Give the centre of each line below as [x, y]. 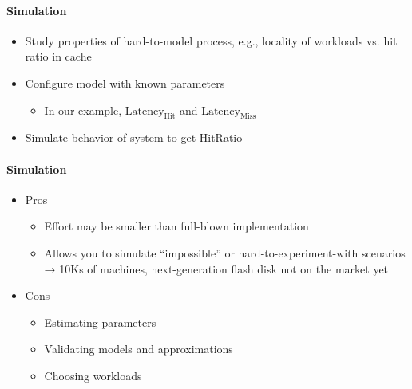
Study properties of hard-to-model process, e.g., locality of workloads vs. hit [211, 40]
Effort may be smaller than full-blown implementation [176, 226]
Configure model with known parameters [125, 83]
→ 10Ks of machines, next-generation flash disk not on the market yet [216, 268]
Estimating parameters [100, 322]
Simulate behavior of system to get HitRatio [134, 138]
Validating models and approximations [139, 349]
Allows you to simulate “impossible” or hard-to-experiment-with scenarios [225, 252]
